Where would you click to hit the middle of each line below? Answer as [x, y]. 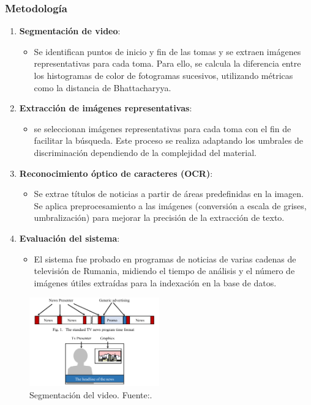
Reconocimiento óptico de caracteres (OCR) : [116, 173]
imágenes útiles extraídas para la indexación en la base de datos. [155, 282]
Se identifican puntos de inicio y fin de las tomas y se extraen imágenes [167, 51]
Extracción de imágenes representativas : [106, 108]
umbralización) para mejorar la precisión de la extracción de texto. [159, 217]
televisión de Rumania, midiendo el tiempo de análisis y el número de [164, 271]
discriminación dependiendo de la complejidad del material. [145, 152]
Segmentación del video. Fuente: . [91, 395]
